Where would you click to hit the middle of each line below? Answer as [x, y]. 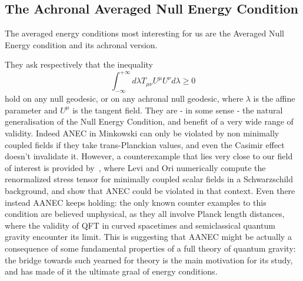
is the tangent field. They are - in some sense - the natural [178, 110]
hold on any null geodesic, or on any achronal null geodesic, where [124, 98]
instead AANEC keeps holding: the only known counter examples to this [136, 202]
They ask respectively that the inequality [79, 64]
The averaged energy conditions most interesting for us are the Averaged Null [144, 33]
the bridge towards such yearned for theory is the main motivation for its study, [149, 260]
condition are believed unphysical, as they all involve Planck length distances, [145, 214]
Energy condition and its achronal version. [81, 44]
